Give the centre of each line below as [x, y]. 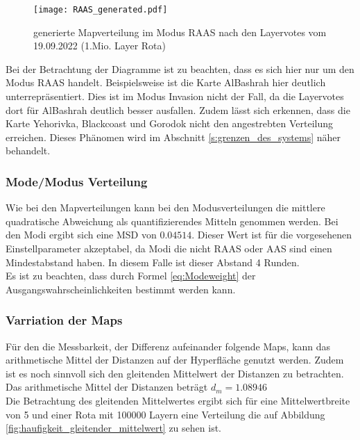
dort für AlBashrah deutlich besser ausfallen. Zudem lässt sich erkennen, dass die [178, 109]
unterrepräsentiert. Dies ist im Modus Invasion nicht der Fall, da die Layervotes [175, 96]
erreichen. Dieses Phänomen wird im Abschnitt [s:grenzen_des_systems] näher [173, 137]
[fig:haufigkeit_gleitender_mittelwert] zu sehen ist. [113, 428]
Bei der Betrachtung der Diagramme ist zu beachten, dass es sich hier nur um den [180, 68]
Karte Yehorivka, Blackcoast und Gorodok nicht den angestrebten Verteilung [170, 123]
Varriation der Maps [64, 320]
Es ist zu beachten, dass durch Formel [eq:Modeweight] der [131, 276]
